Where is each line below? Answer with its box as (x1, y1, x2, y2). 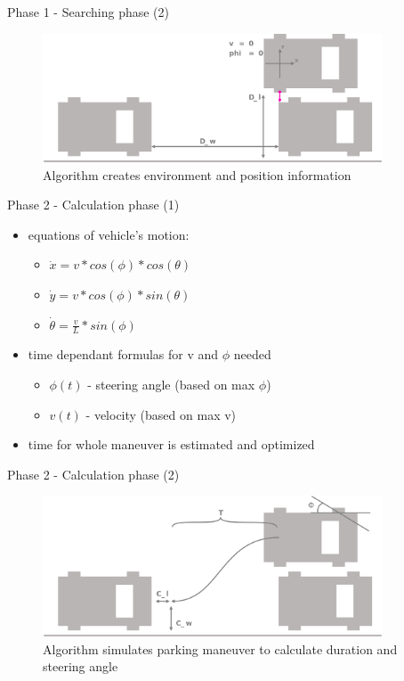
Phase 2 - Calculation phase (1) (7, 195, 180, 214)
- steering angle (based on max (87, 374, 255, 393)
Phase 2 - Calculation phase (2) (7, 464, 180, 483)
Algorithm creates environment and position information (43, 165, 351, 184)
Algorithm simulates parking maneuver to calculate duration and (43, 639, 398, 658)
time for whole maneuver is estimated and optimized (28, 435, 315, 454)
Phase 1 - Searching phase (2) (7, 3, 169, 21)
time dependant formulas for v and (28, 345, 219, 364)
